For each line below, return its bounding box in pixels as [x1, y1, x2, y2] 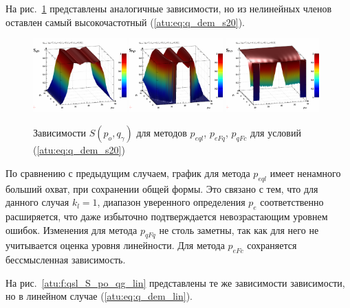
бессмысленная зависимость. [6, 252, 126, 267]
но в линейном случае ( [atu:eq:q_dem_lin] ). [6, 289, 193, 303]
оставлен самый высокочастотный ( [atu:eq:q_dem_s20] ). [6, 14, 245, 29]
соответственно [260, 195, 324, 209]
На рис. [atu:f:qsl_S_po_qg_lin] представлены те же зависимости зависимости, [6, 275, 345, 289]
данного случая [6, 195, 69, 209]
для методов [136, 126, 187, 140]
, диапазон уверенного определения [97, 195, 245, 209]
